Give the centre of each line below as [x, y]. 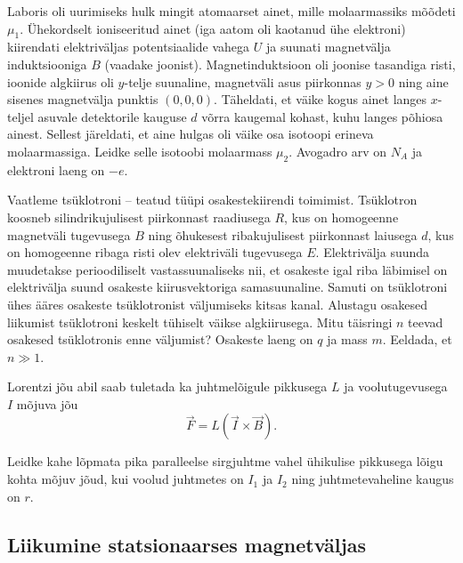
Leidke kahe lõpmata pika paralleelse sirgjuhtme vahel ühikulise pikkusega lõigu [225, 461]
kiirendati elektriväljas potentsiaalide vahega [129, 47]
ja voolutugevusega [396, 386]
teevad [426, 322]
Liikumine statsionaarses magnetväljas [187, 544]
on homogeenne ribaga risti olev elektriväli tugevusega [155, 252]
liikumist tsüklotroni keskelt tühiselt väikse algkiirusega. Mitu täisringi [200, 322]
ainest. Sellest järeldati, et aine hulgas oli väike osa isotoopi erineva [191, 134]
